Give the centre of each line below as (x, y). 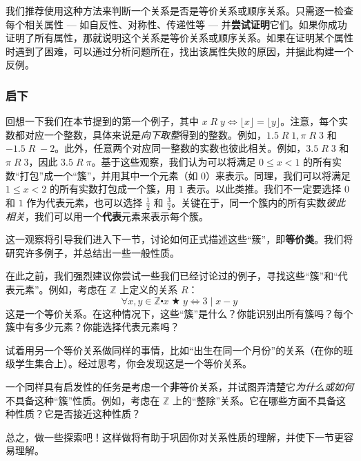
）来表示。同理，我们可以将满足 (279, 175)
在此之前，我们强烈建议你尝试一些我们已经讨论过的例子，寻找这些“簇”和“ (172, 276)
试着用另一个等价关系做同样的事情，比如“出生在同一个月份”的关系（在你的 (175, 350)
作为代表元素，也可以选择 (85, 202)
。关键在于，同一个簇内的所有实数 (249, 202)
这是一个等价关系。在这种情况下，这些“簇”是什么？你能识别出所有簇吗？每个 (179, 313)
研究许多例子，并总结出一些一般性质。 (92, 252)
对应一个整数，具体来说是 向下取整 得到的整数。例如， (145, 134)
